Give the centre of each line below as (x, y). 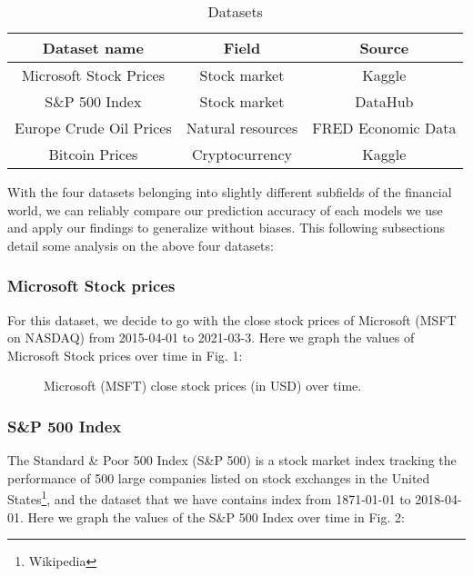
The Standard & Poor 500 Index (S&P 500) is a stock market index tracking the (232, 460)
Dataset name (93, 48)
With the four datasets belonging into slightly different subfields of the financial (230, 192)
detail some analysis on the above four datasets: (141, 245)
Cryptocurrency (242, 154)
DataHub (384, 101)
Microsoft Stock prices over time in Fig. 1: (125, 355)
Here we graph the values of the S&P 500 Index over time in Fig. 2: (216, 516)
